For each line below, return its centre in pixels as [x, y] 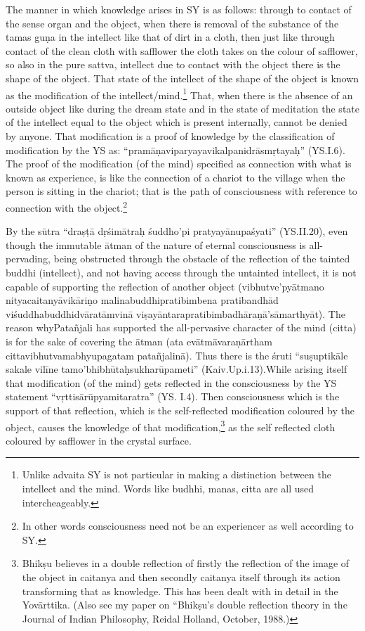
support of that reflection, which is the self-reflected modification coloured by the [180, 410]
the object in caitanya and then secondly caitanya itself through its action [181, 576]
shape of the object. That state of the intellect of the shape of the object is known [182, 78]
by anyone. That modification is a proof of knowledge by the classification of [170, 136]
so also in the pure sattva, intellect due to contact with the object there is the [173, 64]
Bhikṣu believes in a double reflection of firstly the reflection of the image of [186, 563]
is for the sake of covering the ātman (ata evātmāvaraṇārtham [139, 341]
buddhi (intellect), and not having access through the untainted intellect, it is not [181, 272]
